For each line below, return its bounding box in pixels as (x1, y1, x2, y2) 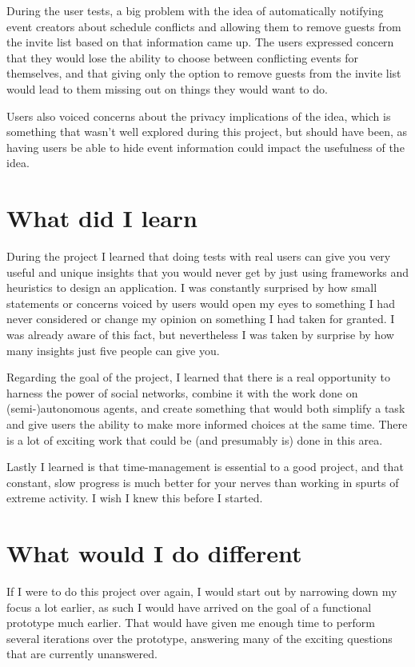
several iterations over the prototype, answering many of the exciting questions (6, 629, 393, 646)
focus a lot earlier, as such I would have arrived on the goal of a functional (6, 598, 372, 615)
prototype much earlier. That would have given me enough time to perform (6, 614, 376, 631)
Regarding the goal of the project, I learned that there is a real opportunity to (6, 369, 391, 385)
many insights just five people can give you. (6, 341, 220, 358)
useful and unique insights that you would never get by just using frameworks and (6, 263, 409, 280)
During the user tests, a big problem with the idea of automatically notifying (6, 2, 384, 18)
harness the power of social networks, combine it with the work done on (6, 384, 358, 401)
